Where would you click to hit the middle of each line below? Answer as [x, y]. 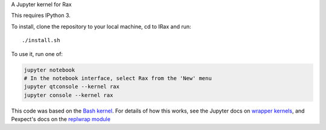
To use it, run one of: [37, 54]
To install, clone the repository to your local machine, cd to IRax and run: [101, 26]
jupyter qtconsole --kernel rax [72, 87]
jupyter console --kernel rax [69, 95]
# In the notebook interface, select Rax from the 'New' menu [118, 78]
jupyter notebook [50, 70]
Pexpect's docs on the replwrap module [61, 119]
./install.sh [41, 40]
